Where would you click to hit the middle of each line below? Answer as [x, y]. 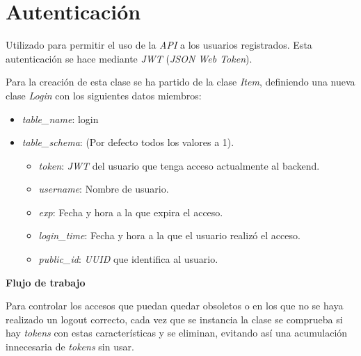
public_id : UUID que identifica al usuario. [128, 259]
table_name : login [60, 119]
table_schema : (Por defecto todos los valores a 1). [128, 142]
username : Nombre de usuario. [104, 189]
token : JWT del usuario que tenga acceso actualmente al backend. [179, 165]
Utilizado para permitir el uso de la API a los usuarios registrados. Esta [159, 45]
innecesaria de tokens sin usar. [70, 347]
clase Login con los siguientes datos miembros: [104, 95]
